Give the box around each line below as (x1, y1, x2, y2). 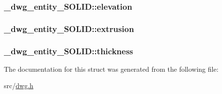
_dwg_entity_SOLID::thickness (4, 45, 133, 57)
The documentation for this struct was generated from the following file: (4, 63, 219, 74)
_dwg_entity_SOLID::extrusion (4, 22, 134, 34)
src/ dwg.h (4, 80, 33, 90)
